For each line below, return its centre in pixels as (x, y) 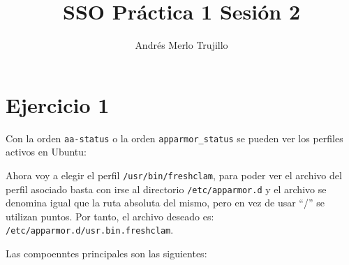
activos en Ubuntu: (46, 152)
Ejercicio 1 (58, 104)
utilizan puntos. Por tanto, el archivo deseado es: (110, 216)
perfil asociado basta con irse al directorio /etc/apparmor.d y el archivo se (166, 189)
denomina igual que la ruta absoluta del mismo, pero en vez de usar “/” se (165, 203)
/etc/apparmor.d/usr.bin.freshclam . (90, 230)
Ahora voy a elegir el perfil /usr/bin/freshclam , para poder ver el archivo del (174, 175)
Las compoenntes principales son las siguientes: (106, 253)
